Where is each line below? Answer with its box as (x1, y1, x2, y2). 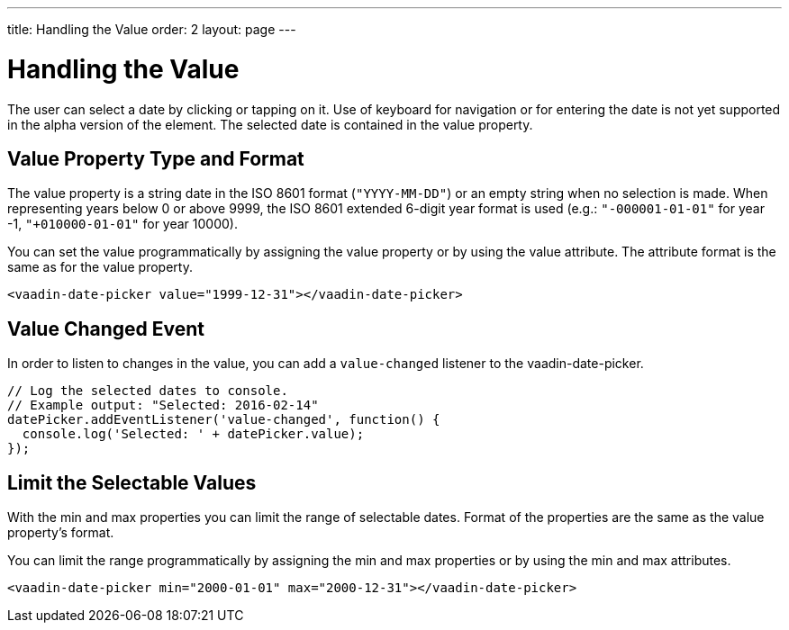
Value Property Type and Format (7, 147, 304, 170)
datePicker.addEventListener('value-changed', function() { (7, 412, 440, 427)
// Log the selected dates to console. (7, 383, 288, 399)
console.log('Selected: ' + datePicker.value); (22, 427, 365, 442)
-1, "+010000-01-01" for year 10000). (7, 216, 238, 232)
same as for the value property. (7, 259, 193, 275)
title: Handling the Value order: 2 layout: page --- (7, 22, 296, 37)
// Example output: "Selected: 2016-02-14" (7, 398, 319, 413)
